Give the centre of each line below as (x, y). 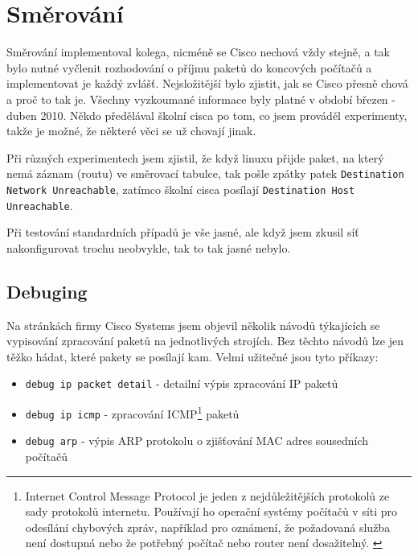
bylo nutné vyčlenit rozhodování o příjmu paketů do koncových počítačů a (189, 67)
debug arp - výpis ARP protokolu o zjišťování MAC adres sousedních (197, 441)
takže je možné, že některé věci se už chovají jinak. (131, 131)
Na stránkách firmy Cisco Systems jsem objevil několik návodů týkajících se (193, 325)
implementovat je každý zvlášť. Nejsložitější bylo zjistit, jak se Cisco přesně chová (207, 83)
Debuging (47, 291)
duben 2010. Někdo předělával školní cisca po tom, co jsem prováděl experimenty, (207, 115)
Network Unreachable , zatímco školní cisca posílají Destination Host (181, 189)
